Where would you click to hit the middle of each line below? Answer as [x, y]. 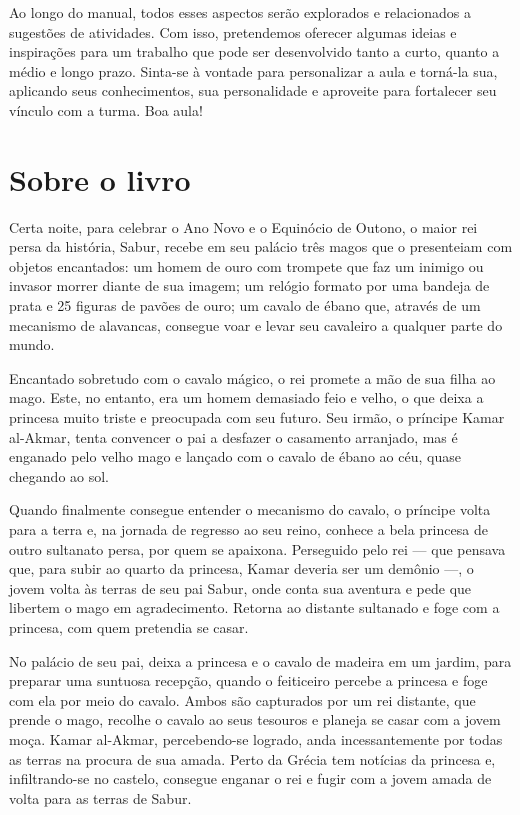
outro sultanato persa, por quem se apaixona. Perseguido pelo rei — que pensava [257, 548]
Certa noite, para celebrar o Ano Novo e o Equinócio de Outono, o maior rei [243, 226]
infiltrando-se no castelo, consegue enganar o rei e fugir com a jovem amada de [250, 778]
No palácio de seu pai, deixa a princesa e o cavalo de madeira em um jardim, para [260, 660]
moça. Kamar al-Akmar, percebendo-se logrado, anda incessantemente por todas [256, 738]
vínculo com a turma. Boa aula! [106, 109]
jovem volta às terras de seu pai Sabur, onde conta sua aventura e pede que [240, 587]
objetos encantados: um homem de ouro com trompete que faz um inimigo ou [246, 265]
